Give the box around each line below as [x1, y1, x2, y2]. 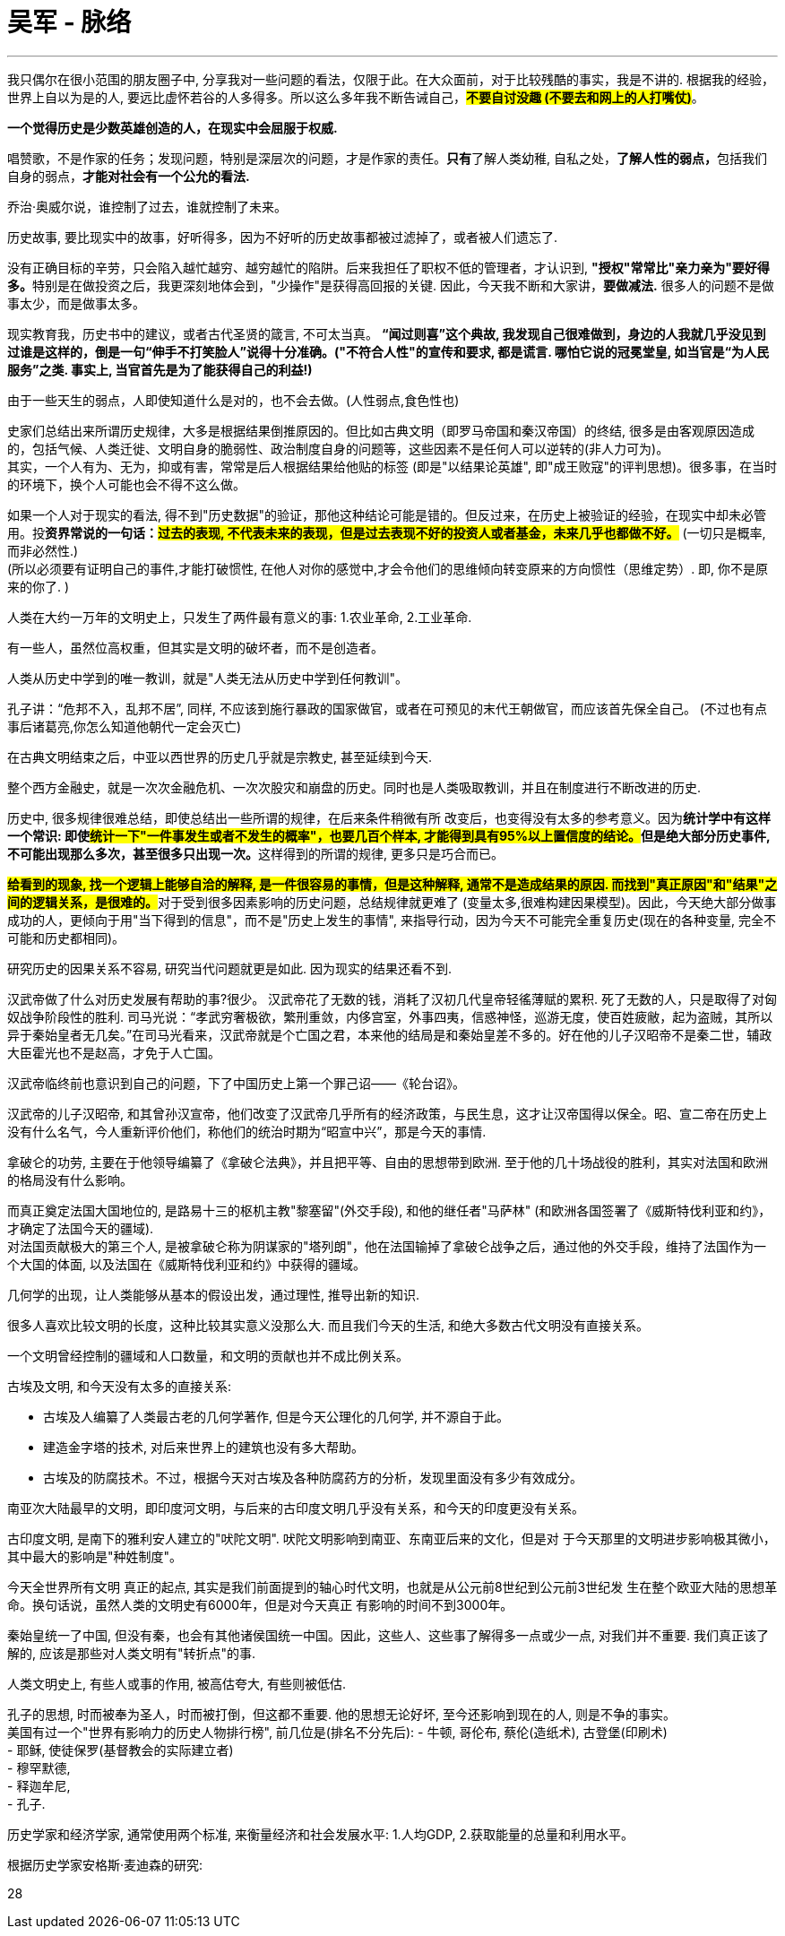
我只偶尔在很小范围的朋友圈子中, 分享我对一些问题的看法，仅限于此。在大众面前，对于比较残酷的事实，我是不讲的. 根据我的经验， [7, 71, 774, 87]
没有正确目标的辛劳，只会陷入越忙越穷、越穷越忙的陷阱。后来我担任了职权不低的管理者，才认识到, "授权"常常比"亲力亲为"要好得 [7, 259, 770, 275]
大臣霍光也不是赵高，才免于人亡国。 [7, 1044, 220, 1060]
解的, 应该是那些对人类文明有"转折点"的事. [7, 1645, 256, 1661]
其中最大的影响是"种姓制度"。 [7, 1548, 183, 1564]
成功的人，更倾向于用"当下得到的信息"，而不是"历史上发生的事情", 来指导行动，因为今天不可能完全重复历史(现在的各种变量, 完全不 [7, 912, 776, 928]
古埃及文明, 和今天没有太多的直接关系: [7, 1378, 232, 1394]
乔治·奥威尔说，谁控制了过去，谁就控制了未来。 [7, 198, 288, 214]
